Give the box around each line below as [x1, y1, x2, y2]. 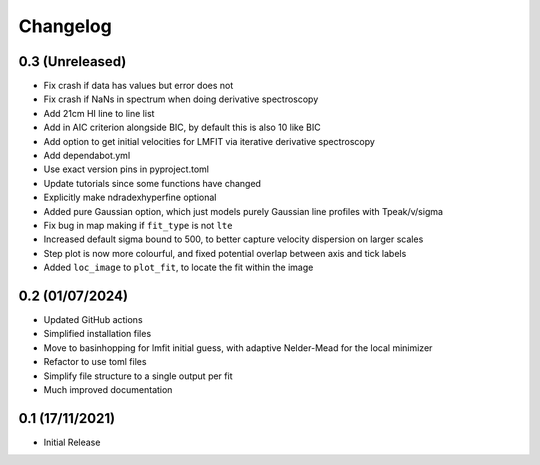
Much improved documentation [43, 384, 173, 395]
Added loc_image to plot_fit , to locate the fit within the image [43, 261, 314, 274]
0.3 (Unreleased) [18, 53, 127, 70]
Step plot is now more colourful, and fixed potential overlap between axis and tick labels [43, 247, 407, 259]
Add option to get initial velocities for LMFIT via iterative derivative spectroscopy [43, 135, 375, 147]
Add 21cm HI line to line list [43, 107, 155, 119]
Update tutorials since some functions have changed [43, 177, 262, 189]
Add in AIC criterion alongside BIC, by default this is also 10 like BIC [43, 121, 321, 134]
